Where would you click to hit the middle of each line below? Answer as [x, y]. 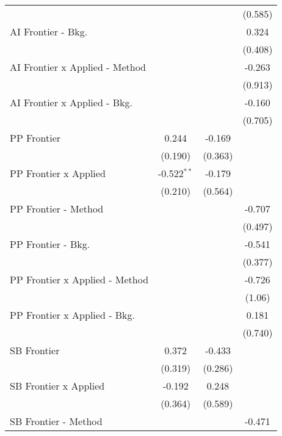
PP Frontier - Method [57, 209]
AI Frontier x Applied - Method [78, 67]
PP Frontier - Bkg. [50, 244]
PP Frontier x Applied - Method [79, 279]
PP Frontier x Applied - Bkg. [73, 315]
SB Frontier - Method [56, 421]
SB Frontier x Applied [57, 386]
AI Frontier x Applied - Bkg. [71, 102]
